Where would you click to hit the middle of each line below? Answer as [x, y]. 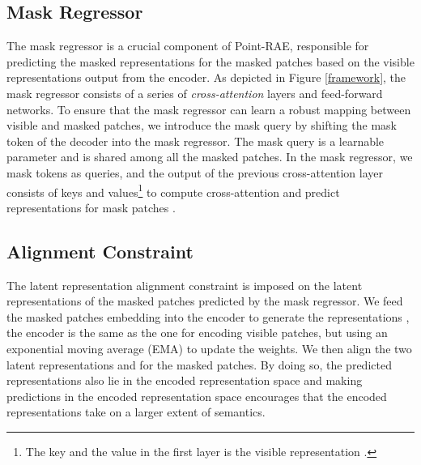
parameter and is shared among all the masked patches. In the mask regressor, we [210, 157]
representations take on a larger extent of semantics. [136, 412]
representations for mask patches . [91, 207]
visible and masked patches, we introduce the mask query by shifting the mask [202, 125]
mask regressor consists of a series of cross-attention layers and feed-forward [195, 93]
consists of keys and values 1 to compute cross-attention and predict [173, 190]
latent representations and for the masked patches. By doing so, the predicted [199, 364]
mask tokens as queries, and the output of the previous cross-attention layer [195, 172]
